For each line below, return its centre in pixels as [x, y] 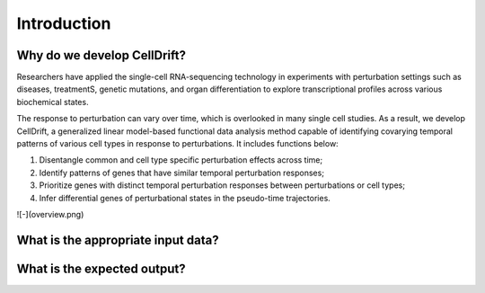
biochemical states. [53, 102]
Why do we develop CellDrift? [101, 55]
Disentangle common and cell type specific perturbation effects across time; [181, 160]
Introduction [64, 23]
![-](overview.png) [50, 214]
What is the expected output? [101, 268]
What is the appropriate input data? [118, 240]
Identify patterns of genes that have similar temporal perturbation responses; [182, 173]
